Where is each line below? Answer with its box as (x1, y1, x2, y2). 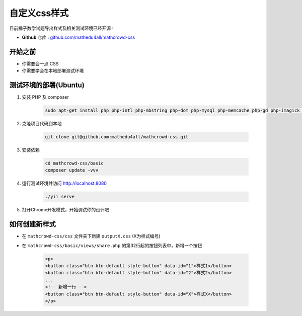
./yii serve (45, 194, 75, 200)
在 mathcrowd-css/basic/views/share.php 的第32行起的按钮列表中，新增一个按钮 (22, 242, 202, 249)
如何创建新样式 (9, 220, 56, 228)
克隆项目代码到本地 (22, 121, 62, 127)
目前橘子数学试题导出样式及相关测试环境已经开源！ (9, 25, 115, 31)
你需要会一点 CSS (22, 60, 59, 66)
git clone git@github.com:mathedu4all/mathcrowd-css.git (45, 134, 189, 140)
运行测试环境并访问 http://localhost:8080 (22, 180, 107, 186)
